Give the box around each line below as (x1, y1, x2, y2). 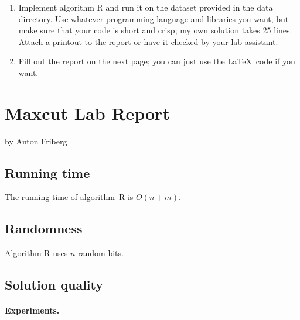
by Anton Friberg (5, 135, 67, 147)
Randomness (5, 219, 83, 238)
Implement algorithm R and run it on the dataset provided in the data (18, 1, 273, 13)
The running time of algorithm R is (5, 191, 134, 203)
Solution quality (5, 276, 103, 294)
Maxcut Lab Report (5, 101, 170, 125)
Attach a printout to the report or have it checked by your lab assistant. (18, 35, 278, 47)
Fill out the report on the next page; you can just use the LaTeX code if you (18, 55, 295, 67)
